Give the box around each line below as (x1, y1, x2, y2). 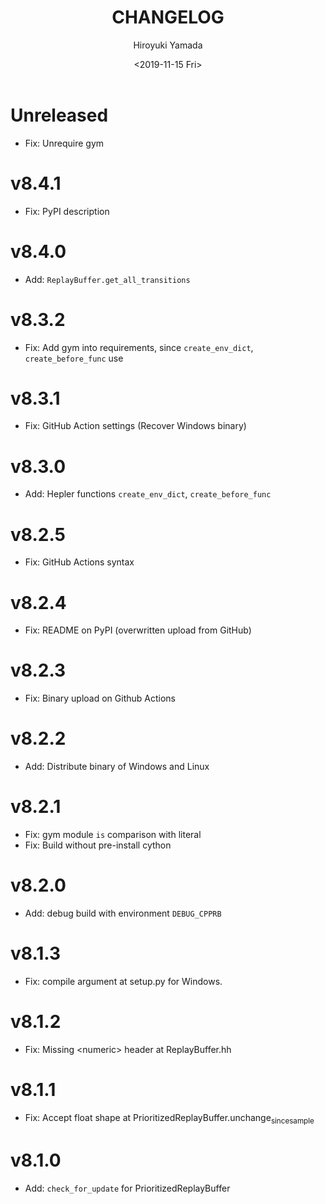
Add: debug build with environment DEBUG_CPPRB (24, 907, 222, 919)
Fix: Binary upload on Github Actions (24, 692, 176, 705)
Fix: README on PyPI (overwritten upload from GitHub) (24, 624, 252, 636)
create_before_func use (24, 352, 124, 364)
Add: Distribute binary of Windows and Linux (24, 761, 210, 773)
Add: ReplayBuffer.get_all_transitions (24, 273, 191, 285)
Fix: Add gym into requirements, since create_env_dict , (24, 341, 254, 353)
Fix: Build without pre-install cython (24, 839, 172, 851)
